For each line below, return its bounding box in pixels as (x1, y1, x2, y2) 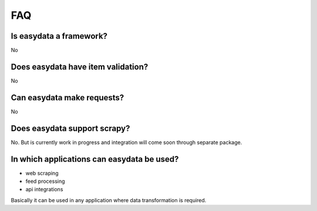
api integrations (25, 186, 63, 193)
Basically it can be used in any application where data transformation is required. (11, 196, 207, 203)
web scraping (25, 169, 59, 176)
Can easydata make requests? (11, 93, 124, 103)
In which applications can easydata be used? (11, 154, 179, 164)
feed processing (25, 178, 65, 185)
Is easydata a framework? (11, 31, 108, 41)
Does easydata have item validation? (11, 62, 149, 72)
